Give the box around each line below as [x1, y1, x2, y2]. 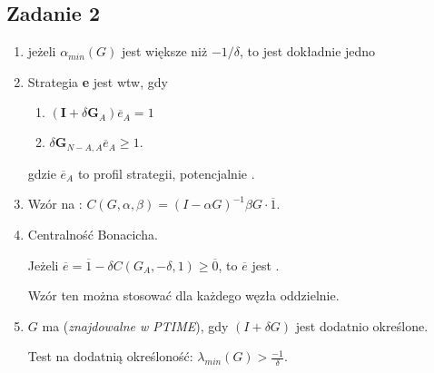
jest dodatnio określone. [295, 316, 429, 335]
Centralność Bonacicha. [27, 225, 158, 244]
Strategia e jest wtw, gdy [27, 72, 168, 91]
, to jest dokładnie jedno [240, 42, 376, 61]
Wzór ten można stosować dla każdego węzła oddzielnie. [27, 286, 340, 305]
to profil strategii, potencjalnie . [77, 163, 255, 182]
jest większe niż [121, 42, 208, 61]
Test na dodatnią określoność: [27, 347, 193, 366]
